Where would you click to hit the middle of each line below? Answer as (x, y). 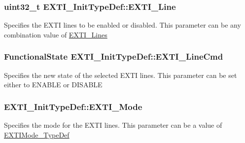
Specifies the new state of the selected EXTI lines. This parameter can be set (121, 75)
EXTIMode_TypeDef (37, 134)
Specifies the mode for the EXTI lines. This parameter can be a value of (113, 125)
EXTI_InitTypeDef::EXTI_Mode (73, 106)
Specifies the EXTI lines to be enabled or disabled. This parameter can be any (122, 25)
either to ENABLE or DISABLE (53, 85)
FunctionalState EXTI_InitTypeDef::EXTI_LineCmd (114, 56)
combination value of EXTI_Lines (56, 34)
